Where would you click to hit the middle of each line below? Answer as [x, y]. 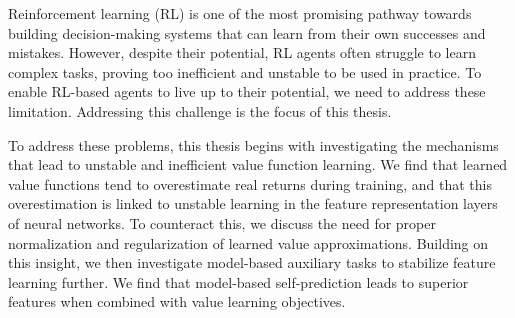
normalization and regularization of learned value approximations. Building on [248, 242]
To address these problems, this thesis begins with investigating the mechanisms [253, 144]
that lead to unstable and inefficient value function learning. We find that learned [258, 164]
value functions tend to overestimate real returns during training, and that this [250, 183]
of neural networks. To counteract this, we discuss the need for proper [222, 222]
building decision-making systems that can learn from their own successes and [247, 32]
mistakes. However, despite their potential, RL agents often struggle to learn [242, 52]
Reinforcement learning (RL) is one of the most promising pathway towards [240, 13]
